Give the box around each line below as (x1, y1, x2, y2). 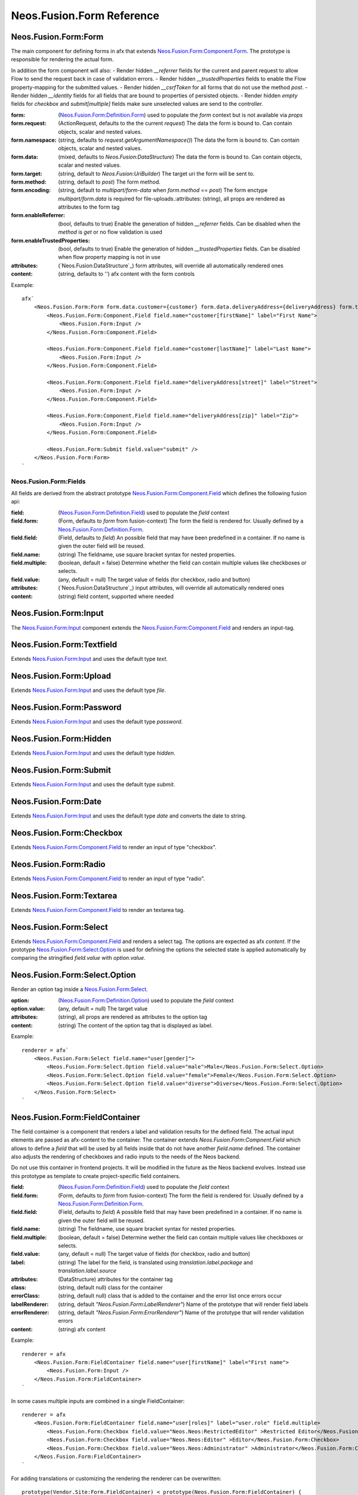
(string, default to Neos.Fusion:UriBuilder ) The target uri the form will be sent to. (58, 170, 255, 177)
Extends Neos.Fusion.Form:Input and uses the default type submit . (11, 781, 175, 788)
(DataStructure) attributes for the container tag (58, 1276, 173, 1283)
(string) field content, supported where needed (58, 593, 174, 600)
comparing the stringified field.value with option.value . (11, 954, 146, 962)
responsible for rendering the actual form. (11, 56, 114, 63)
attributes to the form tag (58, 203, 120, 210)
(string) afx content (58, 1325, 106, 1333)
